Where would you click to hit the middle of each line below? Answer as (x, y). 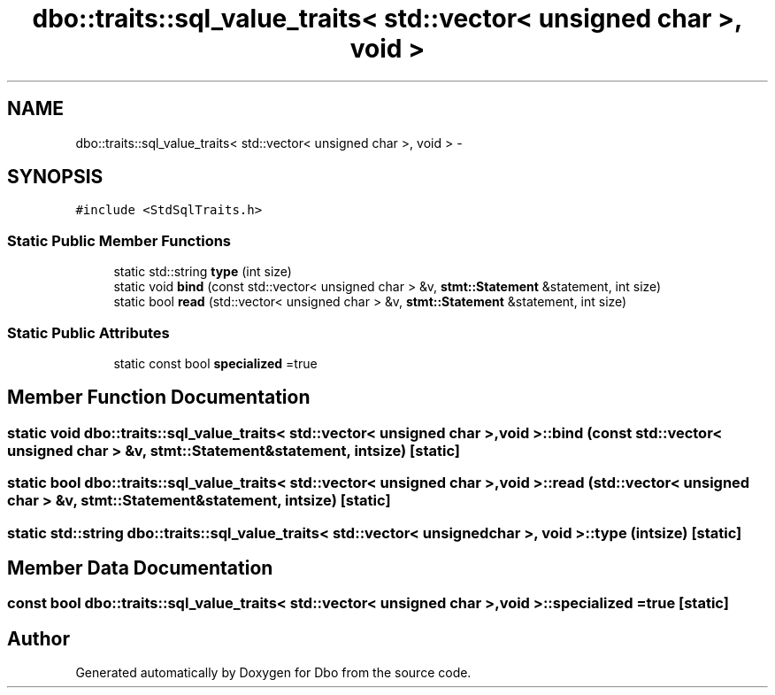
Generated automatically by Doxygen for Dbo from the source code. (273, 673)
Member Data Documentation (140, 568)
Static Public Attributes (88, 332)
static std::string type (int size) (203, 272)
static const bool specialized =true (215, 363)
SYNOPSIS (55, 177)
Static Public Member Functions (119, 240)
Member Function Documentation (159, 398)
